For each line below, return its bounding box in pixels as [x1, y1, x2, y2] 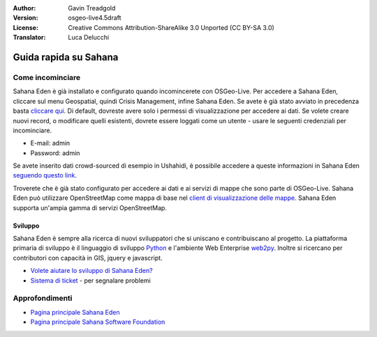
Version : [13, 14, 38, 22]
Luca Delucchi [68, 33, 110, 42]
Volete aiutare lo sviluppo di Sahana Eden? [30, 267, 153, 275]
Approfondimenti [13, 293, 73, 303]
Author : [13, 4, 36, 12]
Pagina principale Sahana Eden [30, 308, 120, 316]
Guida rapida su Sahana [13, 51, 119, 63]
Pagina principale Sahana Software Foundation [30, 318, 165, 327]
